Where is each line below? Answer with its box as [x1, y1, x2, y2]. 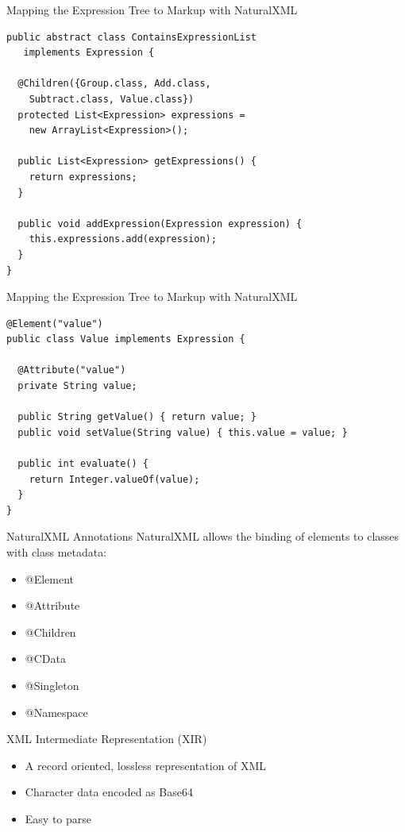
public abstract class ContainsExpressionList [6, 31, 256, 43]
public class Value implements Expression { [6, 333, 245, 345]
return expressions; [29, 171, 137, 183]
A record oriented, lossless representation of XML [25, 757, 267, 773]
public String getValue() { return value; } [17, 411, 256, 423]
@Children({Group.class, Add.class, [17, 78, 211, 90]
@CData [25, 650, 66, 667]
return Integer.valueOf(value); [29, 473, 200, 485]
